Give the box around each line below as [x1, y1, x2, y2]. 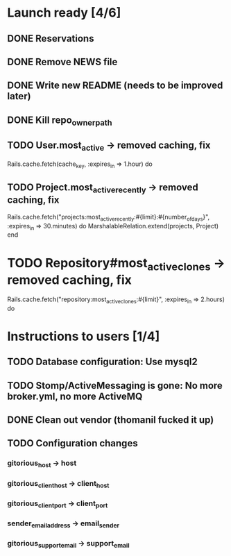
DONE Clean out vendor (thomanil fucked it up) [7, 414, 214, 426]
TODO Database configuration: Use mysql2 [7, 356, 198, 368]
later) [7, 90, 31, 102]
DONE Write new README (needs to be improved [7, 80, 223, 92]
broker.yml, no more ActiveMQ [7, 390, 143, 402]
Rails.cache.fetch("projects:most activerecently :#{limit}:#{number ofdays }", [7, 212, 210, 223]
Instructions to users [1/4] [7, 328, 160, 344]
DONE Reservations [7, 33, 94, 44]
